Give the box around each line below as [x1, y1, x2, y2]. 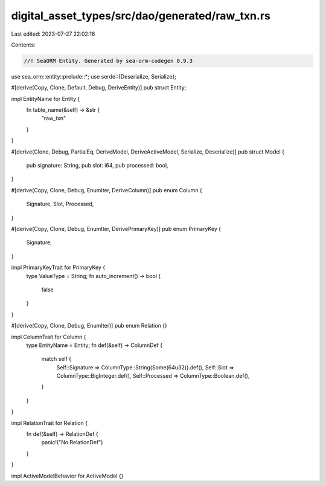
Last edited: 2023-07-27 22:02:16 [11, 30, 95, 37]
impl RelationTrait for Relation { [11, 419, 88, 426]
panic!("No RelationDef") [41, 439, 103, 446]
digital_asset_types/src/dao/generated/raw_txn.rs [11, 9, 271, 22]
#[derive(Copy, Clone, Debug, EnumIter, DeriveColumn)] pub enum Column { [11, 186, 202, 193]
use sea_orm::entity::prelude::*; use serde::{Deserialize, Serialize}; [11, 73, 176, 80]
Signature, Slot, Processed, [26, 200, 94, 208]
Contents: [11, 41, 36, 48]
